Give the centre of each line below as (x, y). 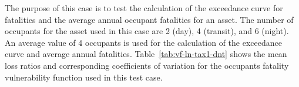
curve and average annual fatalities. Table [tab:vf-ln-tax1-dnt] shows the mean (146, 54)
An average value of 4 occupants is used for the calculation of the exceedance (143, 42)
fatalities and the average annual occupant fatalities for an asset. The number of (149, 19)
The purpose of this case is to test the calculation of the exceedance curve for (144, 8)
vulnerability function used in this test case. (84, 77)
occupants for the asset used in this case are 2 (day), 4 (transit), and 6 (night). (147, 31)
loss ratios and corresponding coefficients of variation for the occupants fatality (147, 65)
